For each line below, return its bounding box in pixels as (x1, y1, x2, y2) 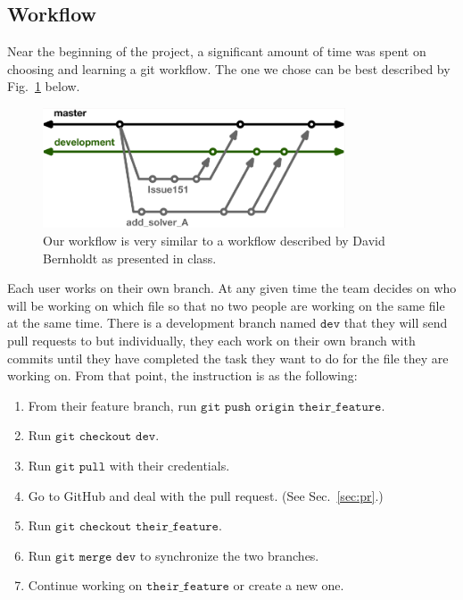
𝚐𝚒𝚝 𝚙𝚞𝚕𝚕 (54, 461, 106, 473)
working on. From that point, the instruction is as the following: (7, 366, 358, 385)
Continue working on (28, 576, 143, 595)
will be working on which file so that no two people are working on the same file (7, 296, 445, 314)
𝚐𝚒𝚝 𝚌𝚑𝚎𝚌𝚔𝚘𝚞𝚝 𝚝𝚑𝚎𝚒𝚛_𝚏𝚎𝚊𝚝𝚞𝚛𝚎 (54, 521, 219, 534)
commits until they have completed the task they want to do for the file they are (7, 348, 449, 367)
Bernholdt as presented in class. (43, 248, 217, 267)
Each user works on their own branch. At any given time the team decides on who (7, 279, 457, 297)
